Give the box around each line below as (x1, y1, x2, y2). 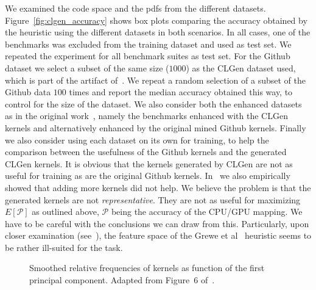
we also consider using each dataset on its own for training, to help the (5, 133, 269, 146)
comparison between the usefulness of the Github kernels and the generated (5, 145, 287, 158)
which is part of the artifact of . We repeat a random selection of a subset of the (5, 73, 306, 86)
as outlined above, (32, 205, 99, 218)
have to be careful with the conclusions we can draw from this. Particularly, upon (5, 217, 309, 230)
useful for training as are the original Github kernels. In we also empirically (5, 169, 290, 182)
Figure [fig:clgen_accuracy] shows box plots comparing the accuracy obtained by (5, 13, 307, 26)
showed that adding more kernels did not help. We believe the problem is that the (5, 181, 311, 194)
